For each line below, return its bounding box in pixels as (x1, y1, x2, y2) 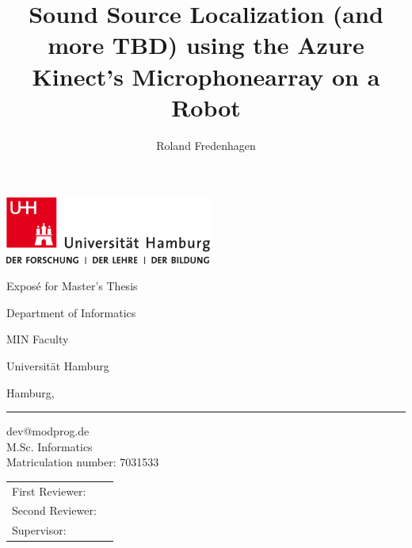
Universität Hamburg (6, 357, 109, 374)
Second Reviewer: (12, 502, 97, 519)
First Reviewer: (12, 482, 86, 499)
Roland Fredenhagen (156, 136, 256, 153)
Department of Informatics (6, 304, 136, 320)
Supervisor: (12, 522, 67, 538)
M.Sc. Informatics (6, 438, 93, 454)
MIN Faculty (6, 331, 69, 347)
